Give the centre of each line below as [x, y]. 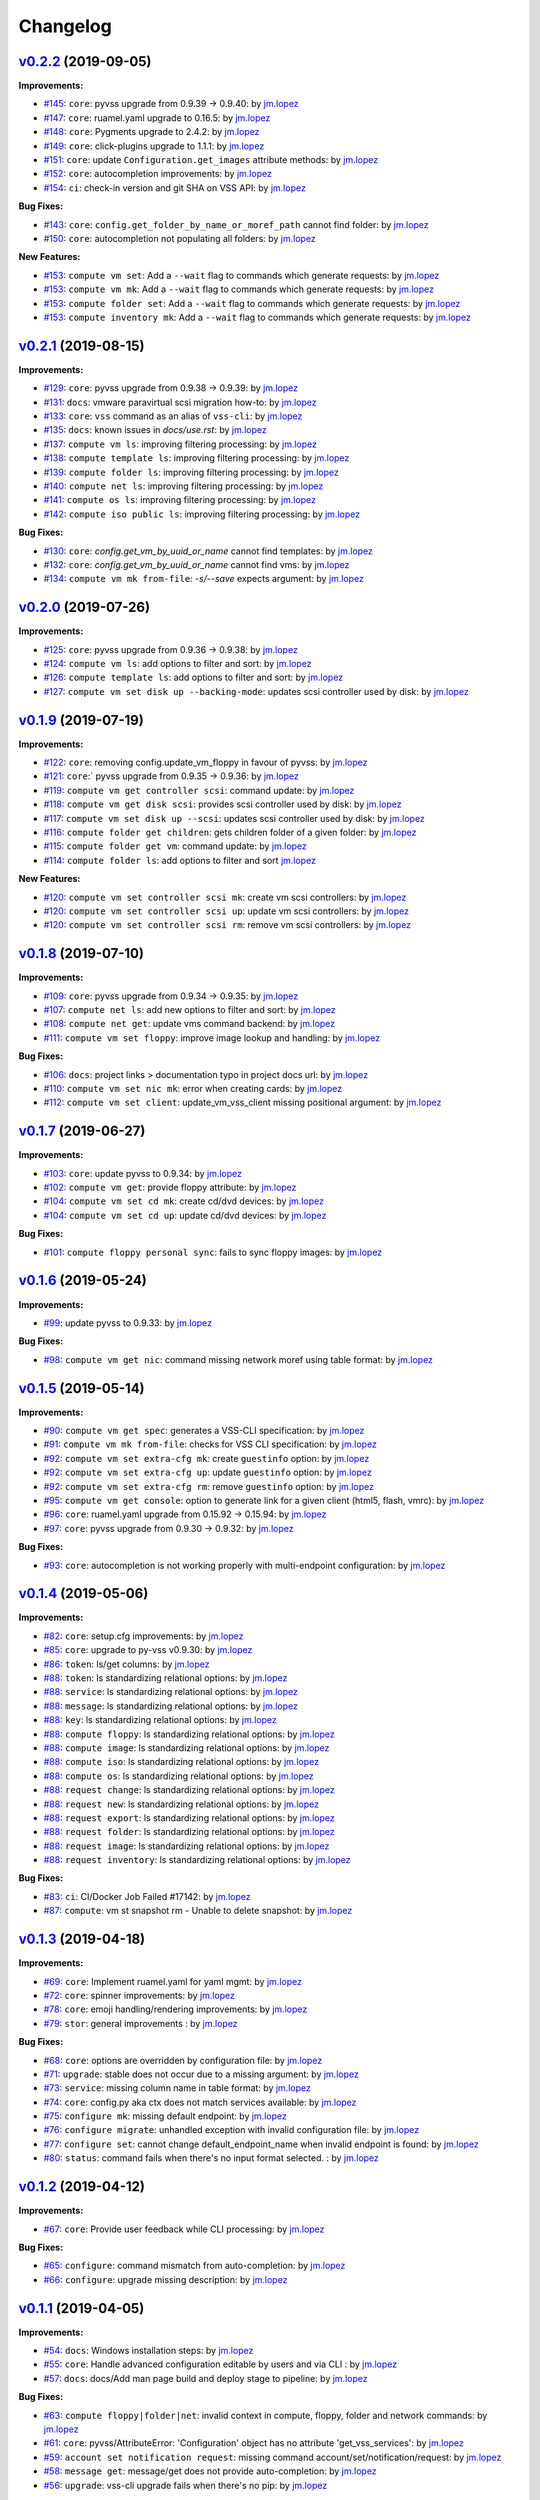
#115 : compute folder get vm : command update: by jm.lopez [175, 846]
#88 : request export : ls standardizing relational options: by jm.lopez [189, 1817]
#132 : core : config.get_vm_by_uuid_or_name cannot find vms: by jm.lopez [196, 564]
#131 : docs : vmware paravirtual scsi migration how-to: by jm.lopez [180, 402]
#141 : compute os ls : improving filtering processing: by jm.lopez [180, 500]
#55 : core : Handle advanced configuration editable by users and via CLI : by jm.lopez [220, 2364]
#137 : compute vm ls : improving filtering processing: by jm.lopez [180, 444]
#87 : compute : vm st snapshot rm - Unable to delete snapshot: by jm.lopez [198, 1911]
